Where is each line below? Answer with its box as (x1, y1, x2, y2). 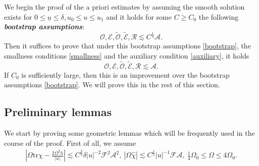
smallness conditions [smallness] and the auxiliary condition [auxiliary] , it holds (4, 50, 249, 61)
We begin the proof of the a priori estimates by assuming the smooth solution (4, 2, 245, 12)
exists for (4, 11, 32, 22)
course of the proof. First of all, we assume (4, 137, 136, 148)
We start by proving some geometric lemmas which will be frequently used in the (4, 127, 255, 138)
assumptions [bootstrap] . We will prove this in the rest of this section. (4, 79, 220, 90)
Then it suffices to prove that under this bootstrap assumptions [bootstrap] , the (4, 40, 251, 51)
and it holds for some (106, 11, 172, 22)
